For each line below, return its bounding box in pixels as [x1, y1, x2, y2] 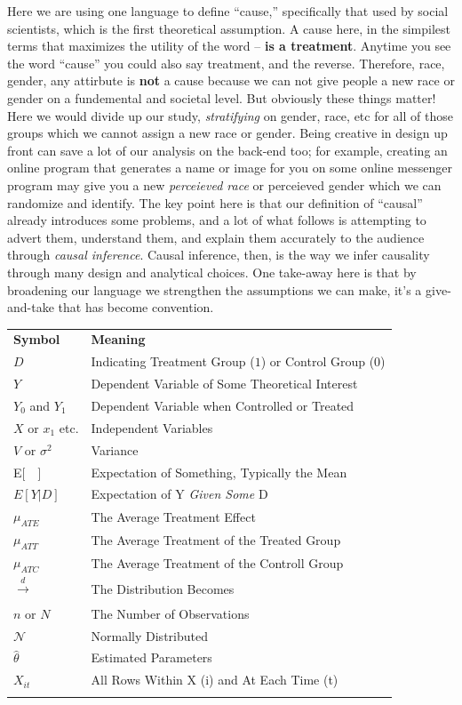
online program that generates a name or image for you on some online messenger [7, 158, 452, 177]
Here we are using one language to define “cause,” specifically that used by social [7, 2, 449, 20]
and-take [7, 298, 54, 316]
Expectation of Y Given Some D [91, 485, 268, 503]
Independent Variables [91, 418, 213, 437]
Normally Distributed [91, 626, 208, 645]
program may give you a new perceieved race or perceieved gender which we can [7, 175, 442, 194]
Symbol [13, 330, 60, 348]
